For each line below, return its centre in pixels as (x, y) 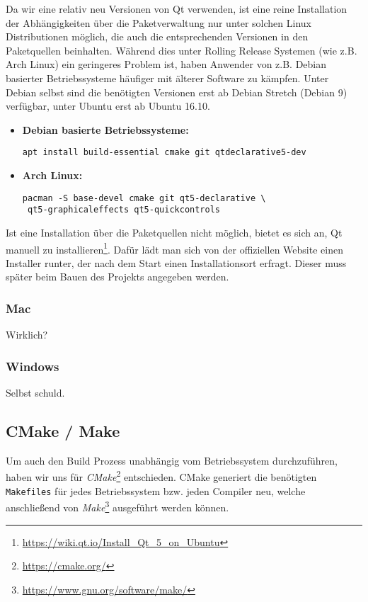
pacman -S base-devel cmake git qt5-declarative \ (144, 198)
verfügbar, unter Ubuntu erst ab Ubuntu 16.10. (108, 106)
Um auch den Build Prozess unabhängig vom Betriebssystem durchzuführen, (172, 460)
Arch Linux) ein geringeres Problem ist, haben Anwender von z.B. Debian (166, 64)
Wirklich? (27, 335)
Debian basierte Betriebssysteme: (105, 129)
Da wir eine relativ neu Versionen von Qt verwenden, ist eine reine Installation (177, 8)
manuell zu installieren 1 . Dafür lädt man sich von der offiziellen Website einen (174, 248)
